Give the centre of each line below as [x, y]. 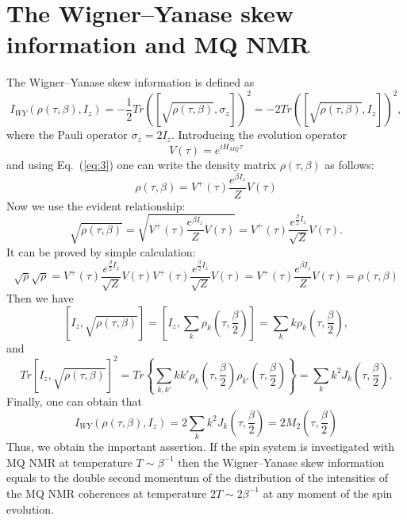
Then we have [40, 298]
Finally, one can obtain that [74, 401]
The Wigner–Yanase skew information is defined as [131, 82]
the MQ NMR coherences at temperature [107, 493]
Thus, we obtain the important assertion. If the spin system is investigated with [201, 447]
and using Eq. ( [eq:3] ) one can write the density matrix [141, 164]
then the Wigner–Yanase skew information [281, 462]
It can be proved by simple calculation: [101, 251]
